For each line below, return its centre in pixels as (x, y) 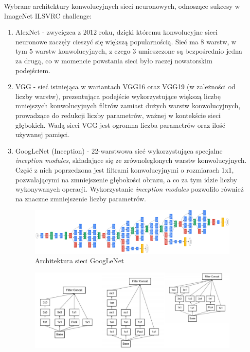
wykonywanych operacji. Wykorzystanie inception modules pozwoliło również (129, 189)
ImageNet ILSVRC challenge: (48, 15)
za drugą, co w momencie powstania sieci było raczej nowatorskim (114, 60)
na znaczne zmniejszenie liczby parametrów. (81, 198)
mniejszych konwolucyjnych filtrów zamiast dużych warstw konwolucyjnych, (128, 106)
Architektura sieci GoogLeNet (79, 261)
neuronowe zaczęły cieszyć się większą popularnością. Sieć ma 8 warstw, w (126, 41)
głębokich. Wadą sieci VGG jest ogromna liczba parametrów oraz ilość (120, 125)
